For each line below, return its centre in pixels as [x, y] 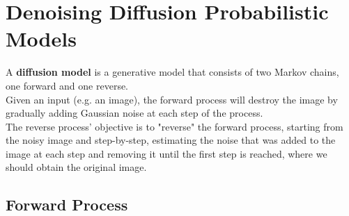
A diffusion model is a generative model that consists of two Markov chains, [172, 72]
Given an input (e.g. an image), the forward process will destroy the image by [172, 99]
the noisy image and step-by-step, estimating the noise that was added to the [171, 140]
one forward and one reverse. [67, 85]
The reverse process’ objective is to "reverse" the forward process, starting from [174, 126]
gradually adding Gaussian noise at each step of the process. [134, 113]
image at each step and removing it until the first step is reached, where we [166, 153]
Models [41, 39]
